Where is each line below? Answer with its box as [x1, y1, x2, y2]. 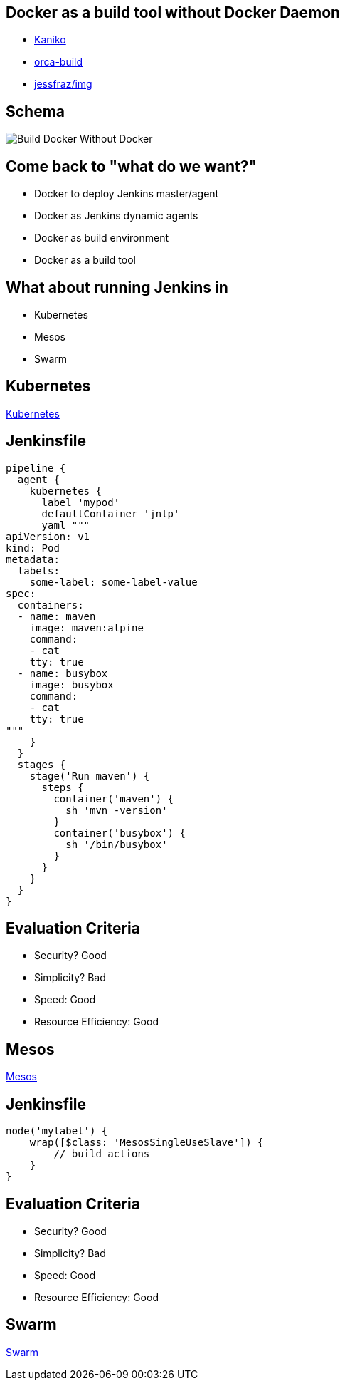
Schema [6, 102, 65, 120]
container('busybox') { [53, 827, 186, 839]
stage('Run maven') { [29, 770, 150, 782]
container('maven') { [53, 792, 174, 805]
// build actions [53, 1148, 150, 1160]
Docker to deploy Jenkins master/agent [34, 187, 219, 200]
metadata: [6, 553, 60, 565]
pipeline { [6, 462, 66, 474]
